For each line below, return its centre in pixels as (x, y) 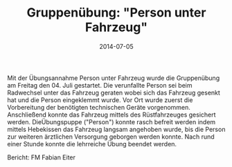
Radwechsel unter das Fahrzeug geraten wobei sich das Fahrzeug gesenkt (114, 92)
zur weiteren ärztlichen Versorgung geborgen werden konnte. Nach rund (111, 137)
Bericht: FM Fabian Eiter (42, 157)
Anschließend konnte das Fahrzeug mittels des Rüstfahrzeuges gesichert (111, 115)
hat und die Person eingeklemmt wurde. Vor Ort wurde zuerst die (100, 100)
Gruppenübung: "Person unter (116, 13)
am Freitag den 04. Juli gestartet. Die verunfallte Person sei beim (100, 85)
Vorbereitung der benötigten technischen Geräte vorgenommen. (99, 107)
